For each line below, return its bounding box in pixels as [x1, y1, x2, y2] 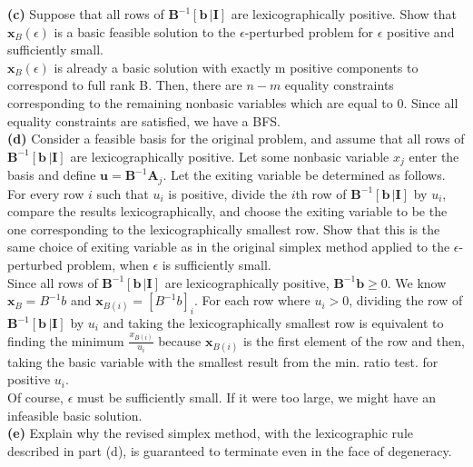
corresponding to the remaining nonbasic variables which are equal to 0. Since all [7, 93, 458, 112]
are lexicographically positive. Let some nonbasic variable [70, 146, 389, 165]
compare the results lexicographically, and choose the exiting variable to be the [7, 202, 448, 221]
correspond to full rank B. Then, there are [7, 75, 242, 94]
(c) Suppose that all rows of [7, 5, 164, 23]
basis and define [7, 165, 96, 184]
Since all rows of [7, 273, 98, 292]
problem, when [66, 255, 149, 274]
